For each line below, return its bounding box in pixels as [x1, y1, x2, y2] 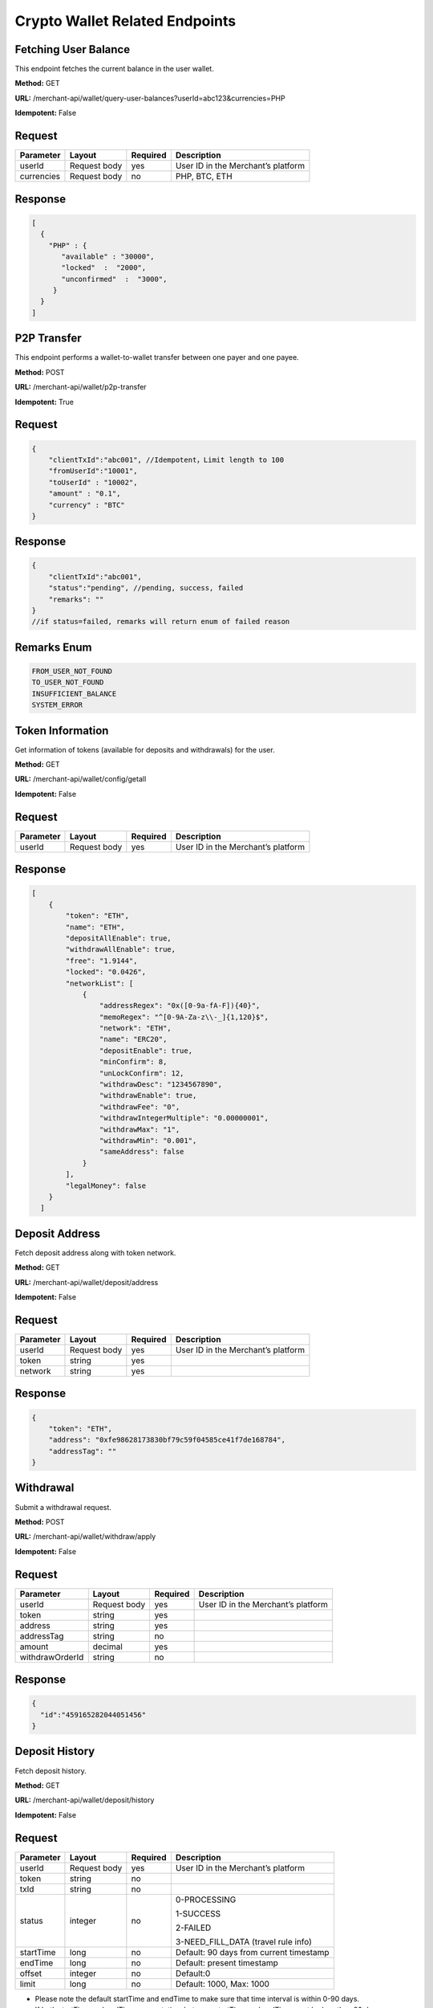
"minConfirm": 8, [99, 1057, 168, 1067]
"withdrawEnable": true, [99, 1091, 197, 1100]
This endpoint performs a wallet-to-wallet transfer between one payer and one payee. [14, 353, 300, 362]
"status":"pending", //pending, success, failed [48, 583, 244, 593]
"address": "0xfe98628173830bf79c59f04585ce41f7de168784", [48, 1435, 286, 1445]
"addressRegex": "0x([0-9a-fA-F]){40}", [99, 1001, 261, 1010]
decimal [92, 1641, 123, 1652]
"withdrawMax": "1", [99, 1124, 180, 1134]
